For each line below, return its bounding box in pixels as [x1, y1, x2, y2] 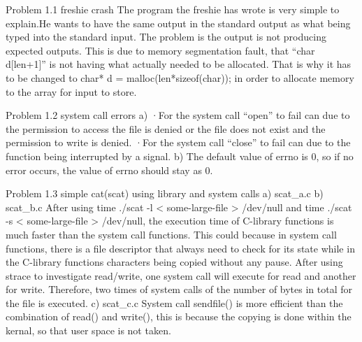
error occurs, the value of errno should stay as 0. [6, 162, 213, 177]
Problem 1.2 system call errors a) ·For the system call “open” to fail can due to [6, 108, 350, 122]
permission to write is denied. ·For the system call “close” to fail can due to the [6, 135, 351, 150]
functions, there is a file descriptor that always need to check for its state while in [6, 241, 355, 255]
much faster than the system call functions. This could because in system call [6, 227, 337, 241]
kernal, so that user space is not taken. [6, 323, 171, 338]
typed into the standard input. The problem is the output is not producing [6, 29, 326, 44]
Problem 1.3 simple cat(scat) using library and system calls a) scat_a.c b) [6, 186, 324, 201]
